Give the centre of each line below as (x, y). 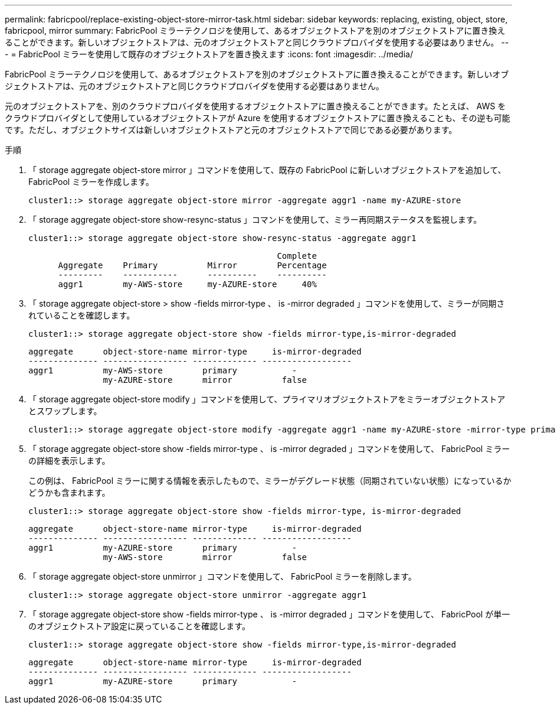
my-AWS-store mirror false (205, 557)
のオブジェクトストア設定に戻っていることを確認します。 (139, 626)
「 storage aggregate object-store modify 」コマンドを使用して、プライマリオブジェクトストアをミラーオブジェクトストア (267, 399)
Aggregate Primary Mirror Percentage (192, 265)
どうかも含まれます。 (69, 492)
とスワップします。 (65, 411)
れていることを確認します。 (82, 315)
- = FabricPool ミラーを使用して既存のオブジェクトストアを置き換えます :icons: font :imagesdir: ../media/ (209, 54)
